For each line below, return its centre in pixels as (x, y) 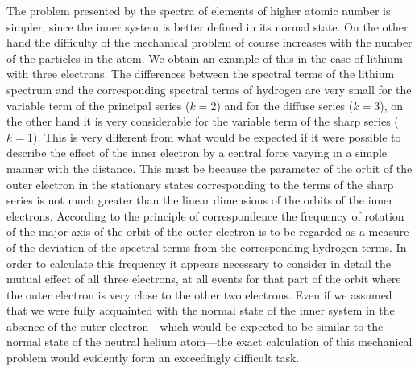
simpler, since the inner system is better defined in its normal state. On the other (207, 26)
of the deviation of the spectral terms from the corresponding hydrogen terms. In (207, 247)
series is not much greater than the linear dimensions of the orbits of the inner (200, 200)
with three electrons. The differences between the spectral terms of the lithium (201, 74)
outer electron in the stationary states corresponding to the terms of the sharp (200, 184)
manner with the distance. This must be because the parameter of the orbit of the (209, 168)
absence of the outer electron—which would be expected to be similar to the (195, 326)
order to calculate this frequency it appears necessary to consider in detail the (199, 263)
